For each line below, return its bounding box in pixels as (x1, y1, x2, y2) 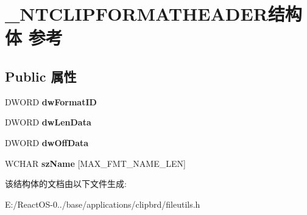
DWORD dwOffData (5, 136, 89, 149)
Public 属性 (5, 66, 77, 85)
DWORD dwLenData (5, 116, 91, 129)
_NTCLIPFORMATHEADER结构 (5, 1, 302, 26)
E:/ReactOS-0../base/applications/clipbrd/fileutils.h (5, 197, 200, 210)
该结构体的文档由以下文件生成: (5, 177, 127, 190)
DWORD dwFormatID (5, 95, 97, 108)
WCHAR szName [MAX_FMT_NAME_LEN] (5, 157, 186, 169)
